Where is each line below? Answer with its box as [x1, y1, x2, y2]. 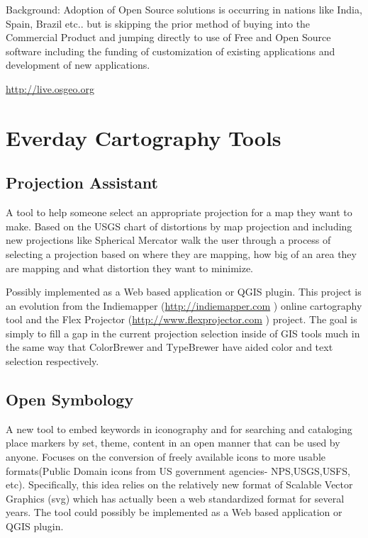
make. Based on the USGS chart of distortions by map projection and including [6, 218, 352, 233]
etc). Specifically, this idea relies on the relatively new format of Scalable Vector [6, 477, 353, 492]
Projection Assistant [6, 172, 158, 194]
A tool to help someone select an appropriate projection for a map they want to [6, 205, 352, 220]
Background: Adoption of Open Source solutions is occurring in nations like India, [6, 2, 362, 16]
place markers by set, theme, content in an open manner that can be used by [6, 435, 340, 450]
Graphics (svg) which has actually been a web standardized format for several [6, 491, 345, 505]
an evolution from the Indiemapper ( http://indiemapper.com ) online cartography [6, 298, 362, 313]
